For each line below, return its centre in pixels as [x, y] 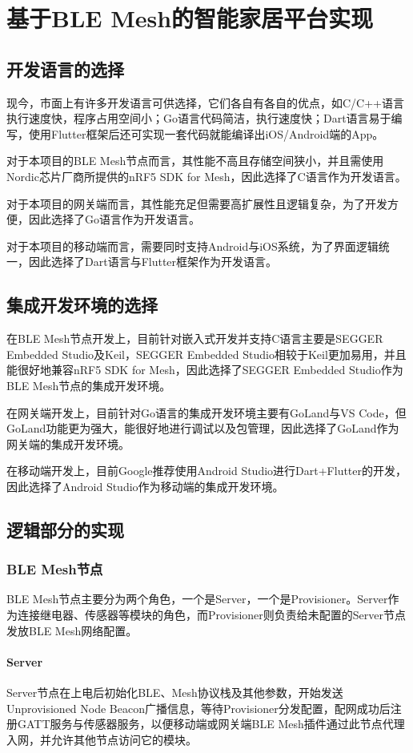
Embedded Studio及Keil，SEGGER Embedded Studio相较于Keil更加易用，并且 [206, 354]
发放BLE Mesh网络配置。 [72, 630]
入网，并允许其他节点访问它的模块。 [102, 739]
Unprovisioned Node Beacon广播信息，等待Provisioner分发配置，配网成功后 [198, 708]
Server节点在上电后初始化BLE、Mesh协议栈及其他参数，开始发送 [175, 693]
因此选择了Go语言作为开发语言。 [114, 219]
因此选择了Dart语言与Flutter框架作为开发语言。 [153, 262]
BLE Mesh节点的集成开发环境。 [89, 385]
